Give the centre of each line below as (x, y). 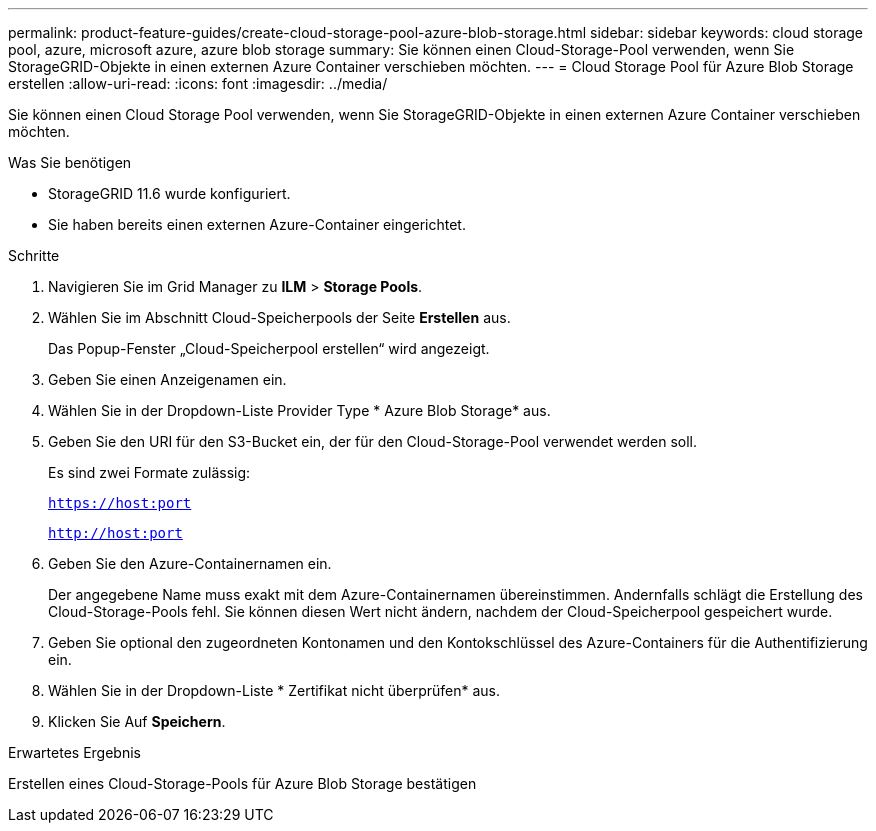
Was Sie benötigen (70, 162)
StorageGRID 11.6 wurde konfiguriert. (169, 193)
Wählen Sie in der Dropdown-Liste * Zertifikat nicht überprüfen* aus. (274, 690)
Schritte (34, 255)
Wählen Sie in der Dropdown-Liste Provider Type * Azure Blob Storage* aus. (299, 410)
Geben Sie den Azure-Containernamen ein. (190, 563)
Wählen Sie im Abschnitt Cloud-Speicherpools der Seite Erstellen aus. (279, 317)
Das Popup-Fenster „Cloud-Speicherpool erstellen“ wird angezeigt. (269, 348)
